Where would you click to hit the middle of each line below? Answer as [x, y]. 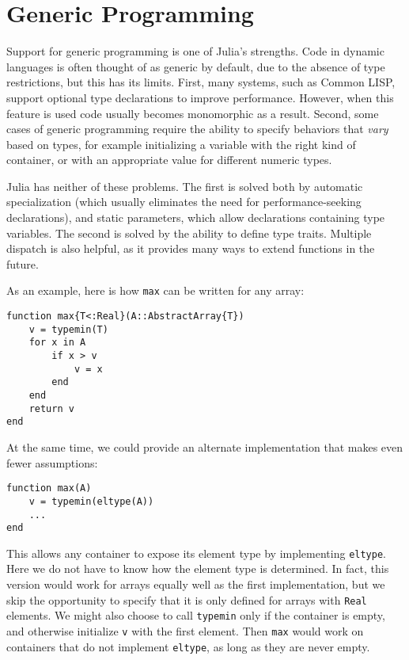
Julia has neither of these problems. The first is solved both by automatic [185, 186]
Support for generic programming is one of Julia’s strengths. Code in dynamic [195, 51]
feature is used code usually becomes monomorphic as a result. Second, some [193, 113]
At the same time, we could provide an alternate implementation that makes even [205, 447]
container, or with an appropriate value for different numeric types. [169, 160]
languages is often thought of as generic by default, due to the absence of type [196, 66]
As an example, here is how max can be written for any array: [155, 290]
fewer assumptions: [52, 462]
